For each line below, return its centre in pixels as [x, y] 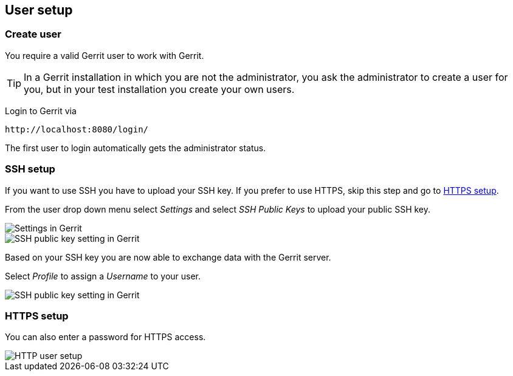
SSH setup [30, 169]
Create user [33, 34]
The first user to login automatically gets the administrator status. [136, 148]
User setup [39, 10]
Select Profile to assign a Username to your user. [103, 276]
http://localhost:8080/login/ [77, 129]
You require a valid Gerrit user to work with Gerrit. [105, 55]
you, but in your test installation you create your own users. [159, 89]
